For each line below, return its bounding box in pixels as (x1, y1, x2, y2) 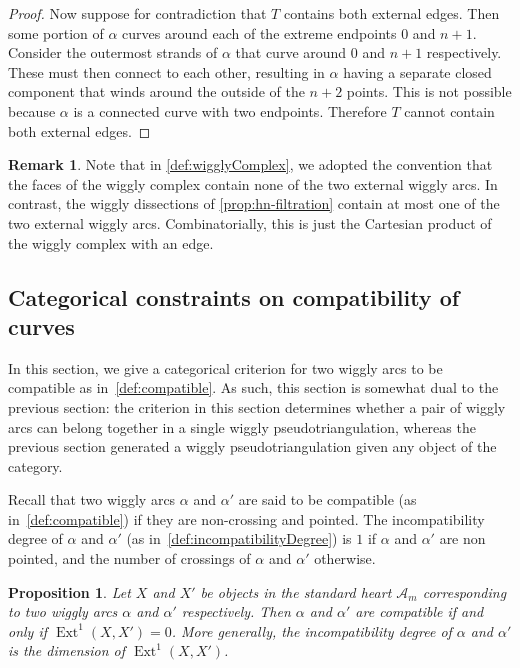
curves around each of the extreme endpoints (122, 22, 397, 43)
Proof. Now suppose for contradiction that (8, 3, 267, 23)
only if (8, 620, 48, 641)
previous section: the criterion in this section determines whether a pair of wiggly (8, 396, 506, 417)
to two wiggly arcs (8, 601, 118, 622)
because (8, 100, 56, 121)
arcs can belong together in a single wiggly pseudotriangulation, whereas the (8, 416, 476, 437)
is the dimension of (8, 640, 126, 661)
